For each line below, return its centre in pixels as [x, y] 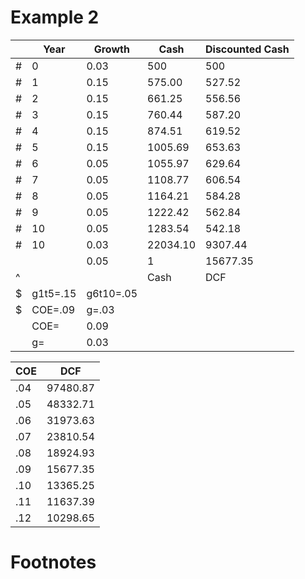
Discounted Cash [247, 49]
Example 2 [55, 17]
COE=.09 [53, 309]
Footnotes [53, 562]
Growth [111, 49]
